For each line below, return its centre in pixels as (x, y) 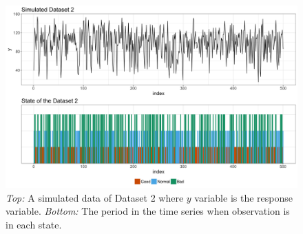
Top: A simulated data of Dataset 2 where (95, 197)
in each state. (34, 224)
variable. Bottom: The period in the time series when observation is (148, 211)
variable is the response (243, 197)
